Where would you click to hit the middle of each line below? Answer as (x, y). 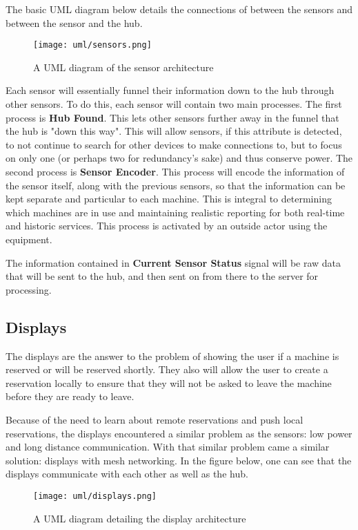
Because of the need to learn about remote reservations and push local (155, 419)
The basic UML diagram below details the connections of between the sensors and (179, 9)
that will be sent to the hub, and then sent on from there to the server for (162, 276)
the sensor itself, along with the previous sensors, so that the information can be (176, 185)
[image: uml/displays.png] (95, 496)
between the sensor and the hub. (74, 22)
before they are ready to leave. (70, 396)
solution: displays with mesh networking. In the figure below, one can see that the (179, 460)
